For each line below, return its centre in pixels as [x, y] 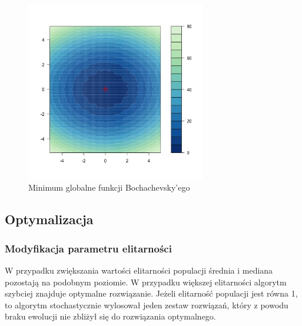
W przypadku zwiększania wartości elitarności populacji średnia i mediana [139, 270]
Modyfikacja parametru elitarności [88, 248]
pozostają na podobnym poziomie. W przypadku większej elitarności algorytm [146, 282]
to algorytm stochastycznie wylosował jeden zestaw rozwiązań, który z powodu [147, 305]
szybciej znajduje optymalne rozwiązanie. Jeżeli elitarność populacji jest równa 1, [151, 293]
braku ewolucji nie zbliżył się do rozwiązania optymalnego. [110, 316]
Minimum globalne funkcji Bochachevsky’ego [109, 187]
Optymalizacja [49, 219]
